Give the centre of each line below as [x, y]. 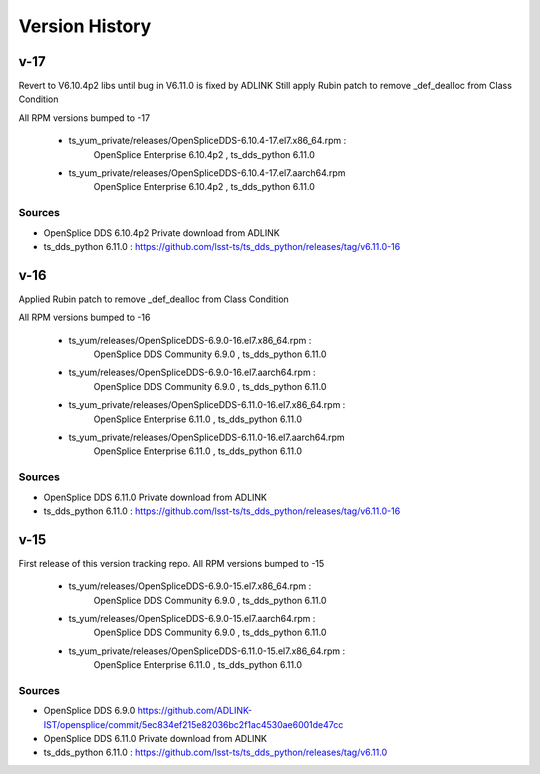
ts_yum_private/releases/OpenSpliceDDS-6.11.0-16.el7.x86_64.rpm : [207, 405]
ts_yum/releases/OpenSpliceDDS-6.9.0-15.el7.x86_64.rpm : [190, 586]
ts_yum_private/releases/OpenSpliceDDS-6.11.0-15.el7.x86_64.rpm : [207, 651]
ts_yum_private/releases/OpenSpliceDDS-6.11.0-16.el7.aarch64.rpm [206, 437]
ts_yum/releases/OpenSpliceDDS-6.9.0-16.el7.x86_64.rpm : [190, 340]
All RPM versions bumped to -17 [84, 117]
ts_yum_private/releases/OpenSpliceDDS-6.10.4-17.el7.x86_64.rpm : [207, 141]
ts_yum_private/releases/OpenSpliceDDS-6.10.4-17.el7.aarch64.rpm [207, 173]
